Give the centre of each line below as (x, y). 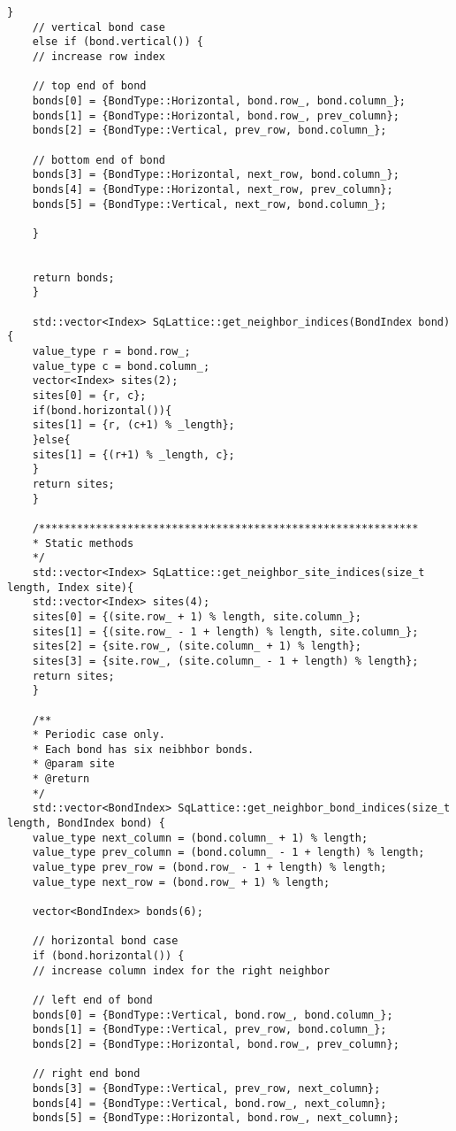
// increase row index (99, 56)
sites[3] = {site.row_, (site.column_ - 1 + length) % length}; (225, 661)
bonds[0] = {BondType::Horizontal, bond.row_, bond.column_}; (219, 100)
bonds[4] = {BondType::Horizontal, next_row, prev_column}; (213, 189)
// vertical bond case (99, 27)
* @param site (73, 764)
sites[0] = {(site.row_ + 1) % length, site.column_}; (197, 616)
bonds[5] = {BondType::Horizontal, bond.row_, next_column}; (216, 1118)
